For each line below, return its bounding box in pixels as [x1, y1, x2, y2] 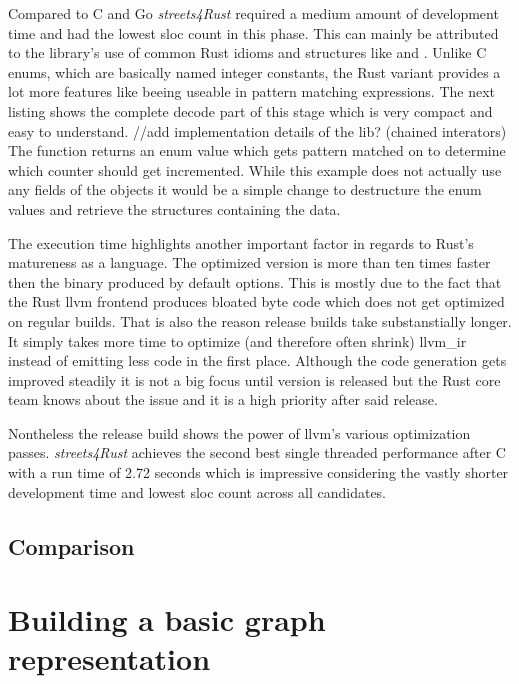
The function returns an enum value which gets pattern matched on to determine [8, 140, 506, 161]
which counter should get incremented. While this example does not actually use [8, 159, 502, 180]
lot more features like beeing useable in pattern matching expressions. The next [8, 81, 496, 102]
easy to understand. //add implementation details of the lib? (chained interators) [8, 120, 507, 141]
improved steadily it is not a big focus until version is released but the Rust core [8, 369, 501, 390]
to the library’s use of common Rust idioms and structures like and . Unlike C [8, 42, 487, 63]
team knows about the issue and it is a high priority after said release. [8, 389, 438, 410]
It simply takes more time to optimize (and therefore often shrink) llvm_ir [8, 330, 467, 351]
